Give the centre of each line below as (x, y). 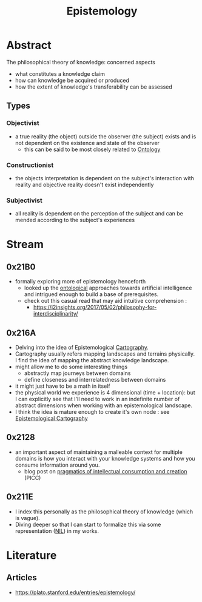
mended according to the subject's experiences (75, 220)
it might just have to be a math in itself (62, 386)
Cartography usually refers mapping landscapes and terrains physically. (105, 354)
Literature (32, 555)
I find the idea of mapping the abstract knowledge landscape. (92, 360)
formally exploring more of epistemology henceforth (80, 282)
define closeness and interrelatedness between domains (95, 380)
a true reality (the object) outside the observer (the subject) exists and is (106, 136)
